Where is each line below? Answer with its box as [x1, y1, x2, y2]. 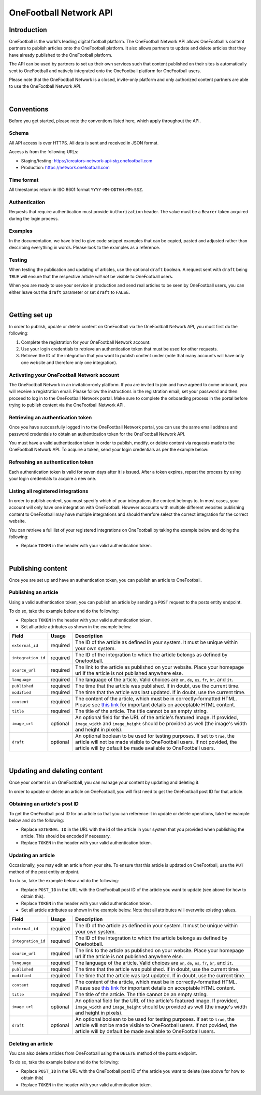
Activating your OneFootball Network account [9, 371, 119, 378]
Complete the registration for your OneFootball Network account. [21, 339, 151, 345]
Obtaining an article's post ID [9, 800, 79, 807]
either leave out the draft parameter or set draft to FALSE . [9, 289, 130, 295]
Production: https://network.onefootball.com [21, 165, 110, 171]
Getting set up [9, 311, 53, 319]
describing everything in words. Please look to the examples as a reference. [9, 245, 160, 251]
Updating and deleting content [9, 767, 103, 775]
